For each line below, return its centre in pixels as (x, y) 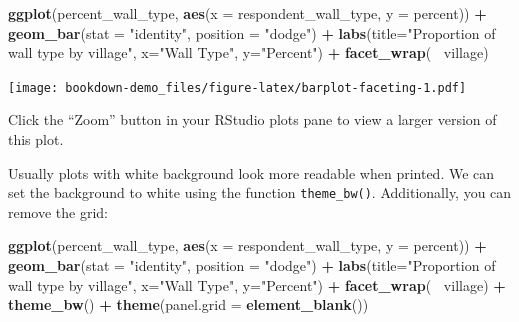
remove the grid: (58, 211)
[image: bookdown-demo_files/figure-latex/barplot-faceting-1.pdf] (237, 87)
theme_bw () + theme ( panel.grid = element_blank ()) (188, 304)
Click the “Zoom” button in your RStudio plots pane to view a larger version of (252, 119)
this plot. (36, 139)
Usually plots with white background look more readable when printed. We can (251, 172)
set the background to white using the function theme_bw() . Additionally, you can (260, 192)
